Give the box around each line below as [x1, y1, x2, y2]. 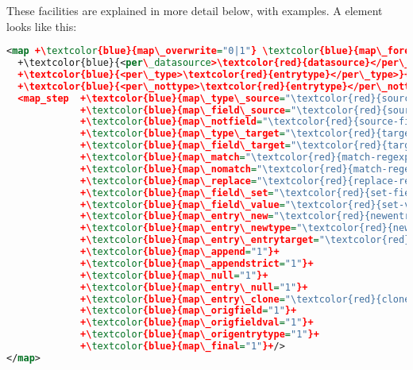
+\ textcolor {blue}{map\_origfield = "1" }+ [80, 305, 297, 317]
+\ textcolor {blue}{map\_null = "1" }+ [80, 269, 268, 281]
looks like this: [6, 17, 77, 34]
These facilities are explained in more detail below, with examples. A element [6, 2, 383, 18]
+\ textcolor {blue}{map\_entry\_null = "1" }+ [80, 281, 308, 293]
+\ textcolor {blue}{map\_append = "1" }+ [80, 246, 280, 258]
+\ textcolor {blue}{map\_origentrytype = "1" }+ [80, 329, 319, 341]
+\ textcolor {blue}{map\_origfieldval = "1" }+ [80, 317, 314, 329]
